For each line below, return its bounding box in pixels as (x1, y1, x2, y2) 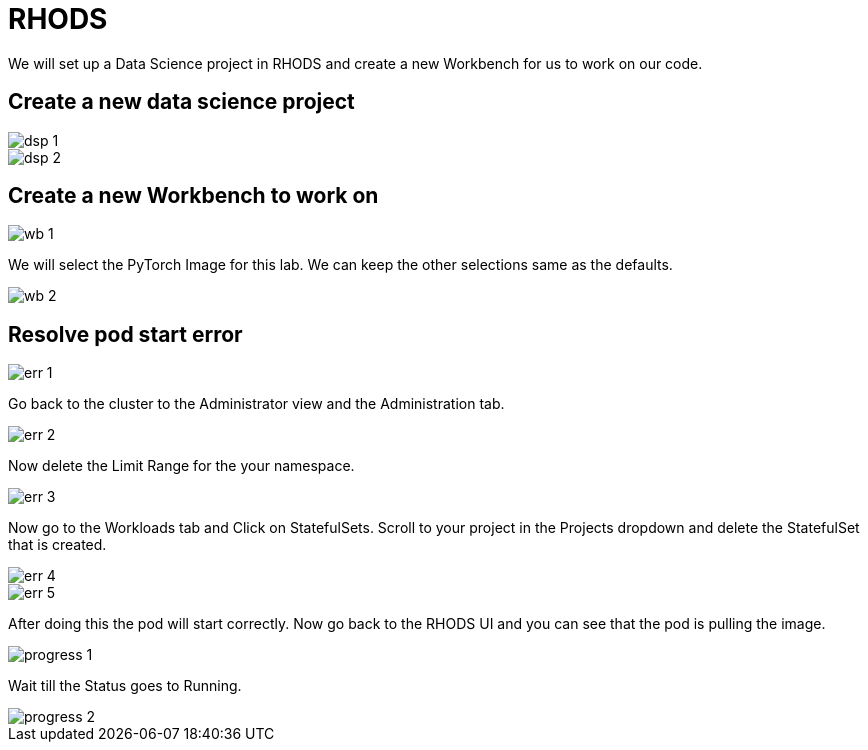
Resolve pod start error (8, 321, 243, 347)
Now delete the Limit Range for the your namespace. (8, 457, 355, 475)
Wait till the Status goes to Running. (8, 677, 242, 695)
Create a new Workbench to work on (8, 183, 379, 209)
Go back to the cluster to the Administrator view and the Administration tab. (8, 395, 505, 413)
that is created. (8, 536, 107, 554)
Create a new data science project (8, 89, 355, 115)
